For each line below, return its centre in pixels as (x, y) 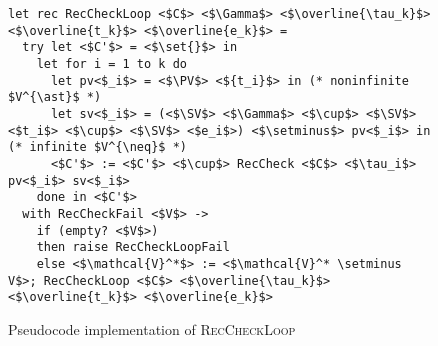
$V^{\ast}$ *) (55, 97)
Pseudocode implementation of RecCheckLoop (152, 328)
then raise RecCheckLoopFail (133, 247)
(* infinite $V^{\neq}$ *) (97, 147)
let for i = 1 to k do (111, 63)
